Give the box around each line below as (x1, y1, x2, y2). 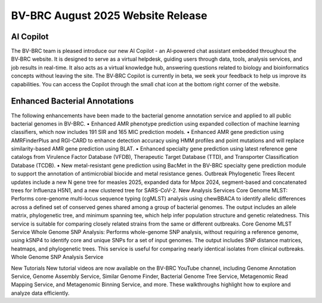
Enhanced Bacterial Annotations (11, 96, 134, 107)
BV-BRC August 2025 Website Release (11, 9, 208, 22)
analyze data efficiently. (11, 289, 70, 296)
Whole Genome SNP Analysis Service (11, 254, 104, 261)
